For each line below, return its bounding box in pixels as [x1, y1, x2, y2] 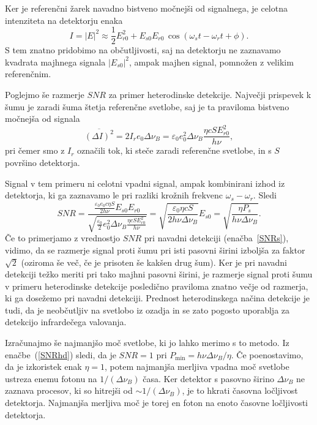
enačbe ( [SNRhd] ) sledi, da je [5, 348, 116, 361]
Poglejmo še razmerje [5, 88, 84, 101]
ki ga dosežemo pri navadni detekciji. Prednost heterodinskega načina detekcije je [5, 291, 310, 304]
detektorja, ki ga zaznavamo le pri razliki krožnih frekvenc [5, 189, 223, 201]
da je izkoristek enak [5, 360, 82, 373]
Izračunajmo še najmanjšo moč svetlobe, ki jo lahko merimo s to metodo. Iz [5, 336, 289, 349]
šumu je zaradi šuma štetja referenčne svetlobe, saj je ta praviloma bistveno [5, 100, 289, 113]
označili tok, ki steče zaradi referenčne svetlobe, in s [77, 144, 272, 157]
